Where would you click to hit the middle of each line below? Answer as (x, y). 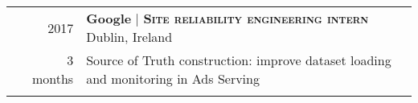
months (53, 78)
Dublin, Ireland (129, 37)
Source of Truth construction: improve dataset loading (239, 60)
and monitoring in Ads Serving (173, 78)
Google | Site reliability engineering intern (227, 18)
